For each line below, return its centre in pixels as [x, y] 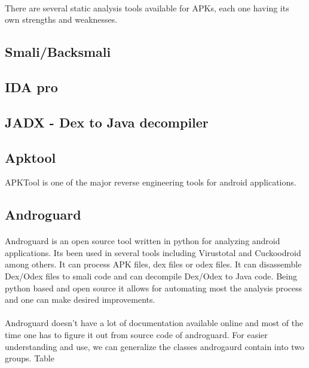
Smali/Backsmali [58, 52]
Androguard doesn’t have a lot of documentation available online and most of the [154, 323]
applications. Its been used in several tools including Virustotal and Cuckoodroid [153, 252]
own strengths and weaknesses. [61, 19]
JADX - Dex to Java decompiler [107, 122]
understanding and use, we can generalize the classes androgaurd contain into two [155, 346]
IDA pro [31, 86]
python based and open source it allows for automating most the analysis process [154, 288]
